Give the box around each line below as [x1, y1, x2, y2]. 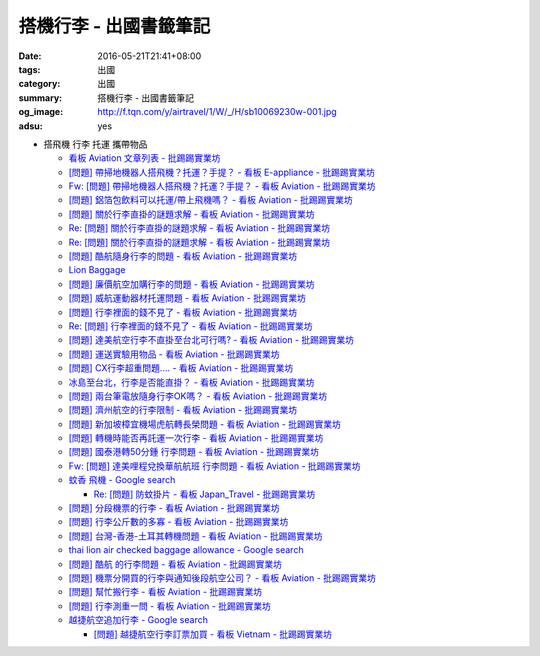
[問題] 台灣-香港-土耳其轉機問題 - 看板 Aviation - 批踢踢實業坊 [68, 530, 324, 542]
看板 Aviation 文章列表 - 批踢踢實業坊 [68, 152, 221, 164]
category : [18, 78, 61, 90]
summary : [18, 91, 63, 104]
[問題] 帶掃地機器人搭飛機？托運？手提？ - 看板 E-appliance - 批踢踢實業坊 [68, 166, 375, 178]
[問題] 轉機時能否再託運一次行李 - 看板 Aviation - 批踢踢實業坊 [68, 432, 324, 444]
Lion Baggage [68, 264, 126, 276]
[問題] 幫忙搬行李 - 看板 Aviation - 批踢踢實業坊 [68, 586, 263, 598]
